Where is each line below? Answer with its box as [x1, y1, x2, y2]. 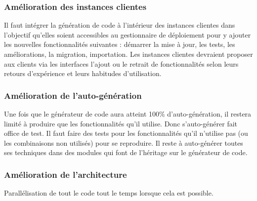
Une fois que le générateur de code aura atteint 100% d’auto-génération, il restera [4, 109, 252, 119]
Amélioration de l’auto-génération [4, 89, 142, 101]
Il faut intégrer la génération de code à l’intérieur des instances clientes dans [4, 20, 235, 30]
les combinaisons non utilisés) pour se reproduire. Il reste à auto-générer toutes [4, 137, 243, 148]
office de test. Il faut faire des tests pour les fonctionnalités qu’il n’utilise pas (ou [4, 128, 248, 138]
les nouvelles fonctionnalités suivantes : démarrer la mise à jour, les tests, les [4, 39, 235, 49]
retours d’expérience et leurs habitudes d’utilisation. [4, 68, 162, 79]
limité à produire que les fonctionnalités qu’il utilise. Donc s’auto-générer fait [4, 118, 238, 128]
